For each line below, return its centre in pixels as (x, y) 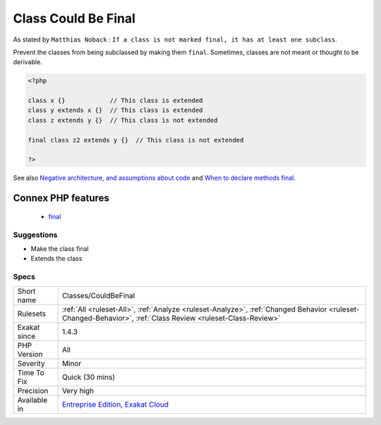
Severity (31, 363)
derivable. (28, 62)
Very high (78, 390)
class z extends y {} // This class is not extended (123, 120)
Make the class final (60, 248)
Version (30, 354)
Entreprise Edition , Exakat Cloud (115, 404)
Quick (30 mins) (89, 377)
